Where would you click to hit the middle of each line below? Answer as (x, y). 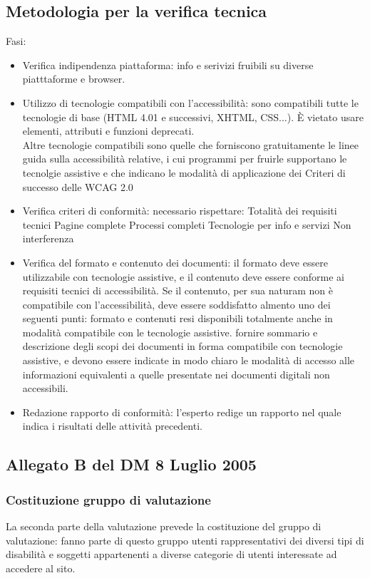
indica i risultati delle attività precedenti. (112, 426)
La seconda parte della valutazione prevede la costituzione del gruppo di (164, 526)
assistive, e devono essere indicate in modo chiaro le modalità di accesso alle (189, 360)
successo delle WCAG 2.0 (78, 186)
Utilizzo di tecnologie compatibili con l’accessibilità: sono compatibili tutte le (190, 102)
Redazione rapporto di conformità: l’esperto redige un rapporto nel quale (182, 412)
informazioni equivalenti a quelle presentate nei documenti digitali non (176, 374)
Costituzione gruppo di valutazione (108, 499)
